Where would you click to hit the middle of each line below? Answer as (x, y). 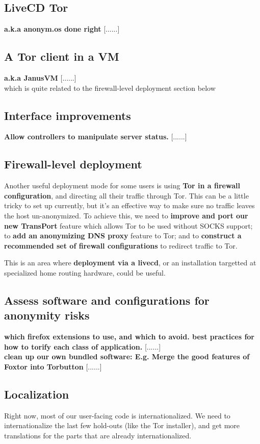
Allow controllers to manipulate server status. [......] (96, 137)
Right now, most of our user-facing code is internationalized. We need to (117, 415)
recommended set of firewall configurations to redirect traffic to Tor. (121, 245)
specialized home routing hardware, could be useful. (85, 272)
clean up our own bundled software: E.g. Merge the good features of (127, 356)
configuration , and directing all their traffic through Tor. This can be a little (126, 195)
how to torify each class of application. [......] (83, 346)
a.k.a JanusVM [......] (40, 78)
